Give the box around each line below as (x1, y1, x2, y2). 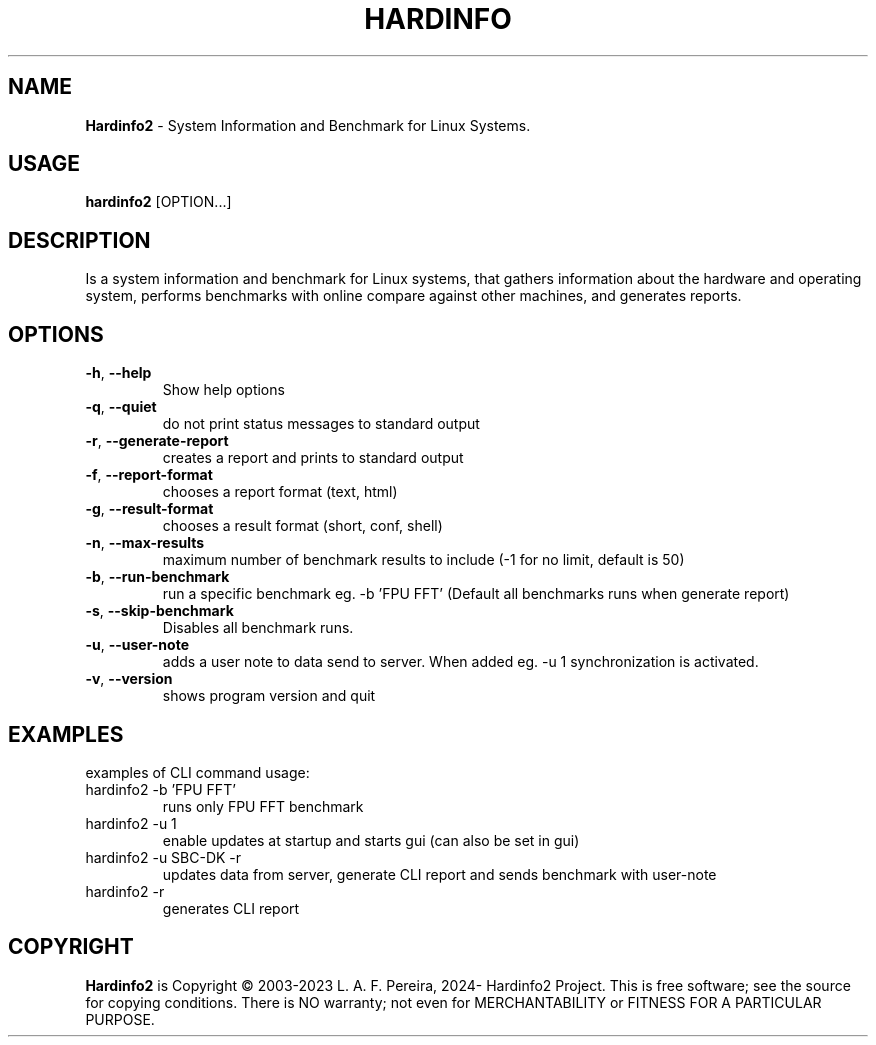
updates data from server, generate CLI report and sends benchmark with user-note (162, 865, 717, 883)
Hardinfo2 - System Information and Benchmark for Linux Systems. (85, 116, 531, 134)
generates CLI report (162, 899, 300, 917)
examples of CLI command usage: (85, 763, 310, 781)
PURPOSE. (85, 1010, 155, 1028)
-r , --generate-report (85, 432, 229, 450)
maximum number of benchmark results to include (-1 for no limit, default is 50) (162, 551, 685, 569)
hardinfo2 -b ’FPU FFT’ (85, 780, 236, 798)
